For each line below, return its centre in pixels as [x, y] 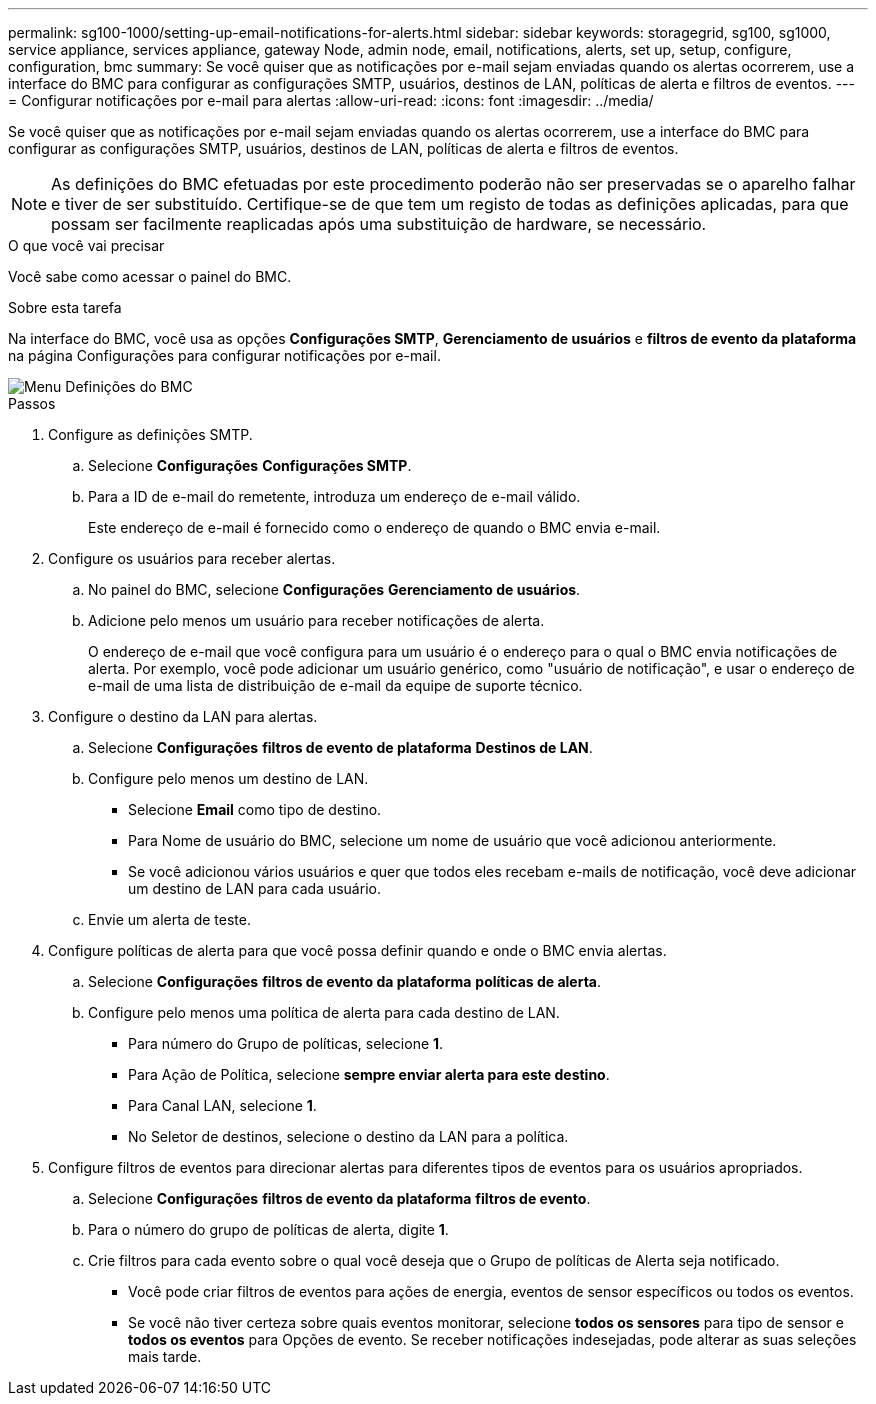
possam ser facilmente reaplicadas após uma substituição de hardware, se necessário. [379, 224]
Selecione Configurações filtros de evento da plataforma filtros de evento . [339, 1198]
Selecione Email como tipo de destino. [255, 809]
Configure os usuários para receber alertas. [192, 558]
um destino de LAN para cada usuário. [254, 888]
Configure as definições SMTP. [150, 434]
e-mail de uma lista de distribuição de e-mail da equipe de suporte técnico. [335, 685]
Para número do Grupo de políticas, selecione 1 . [286, 1043]
